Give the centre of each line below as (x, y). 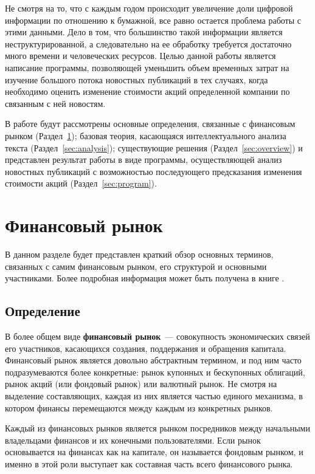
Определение (43, 311)
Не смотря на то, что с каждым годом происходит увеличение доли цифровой (149, 8)
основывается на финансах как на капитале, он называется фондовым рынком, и (154, 452)
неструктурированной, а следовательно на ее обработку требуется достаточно (148, 43)
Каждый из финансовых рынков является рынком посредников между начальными (157, 428)
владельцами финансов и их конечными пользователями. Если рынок (133, 440)
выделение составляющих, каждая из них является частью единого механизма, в (154, 395)
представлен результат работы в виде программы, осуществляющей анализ (144, 160)
